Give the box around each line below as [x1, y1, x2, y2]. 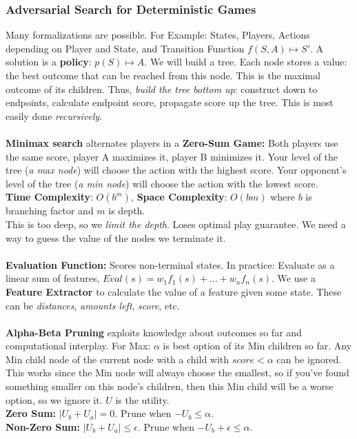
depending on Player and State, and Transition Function [6, 41, 245, 55]
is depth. [108, 203, 145, 218]
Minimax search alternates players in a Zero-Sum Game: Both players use [6, 135, 338, 150]
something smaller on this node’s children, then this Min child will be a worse [6, 379, 334, 394]
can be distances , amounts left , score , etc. [6, 298, 180, 312]
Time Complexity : [6, 190, 93, 204]
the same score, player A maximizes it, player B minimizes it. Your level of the [6, 149, 338, 163]
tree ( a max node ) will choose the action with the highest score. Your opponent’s [6, 163, 347, 177]
